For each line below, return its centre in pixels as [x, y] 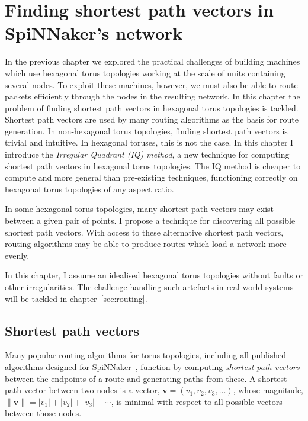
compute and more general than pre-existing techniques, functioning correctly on [151, 177]
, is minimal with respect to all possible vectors [197, 401]
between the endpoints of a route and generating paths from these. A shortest [146, 378]
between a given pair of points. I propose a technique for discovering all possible [150, 221]
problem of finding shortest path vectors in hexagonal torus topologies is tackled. [152, 107]
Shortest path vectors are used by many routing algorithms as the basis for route [152, 119]
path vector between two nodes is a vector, [82, 390]
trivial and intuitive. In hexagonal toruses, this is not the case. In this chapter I [149, 142]
